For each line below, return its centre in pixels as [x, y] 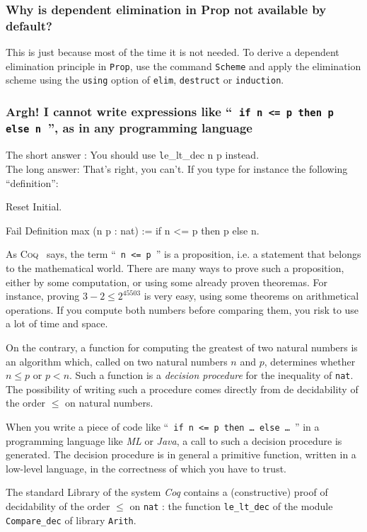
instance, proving [43, 296]
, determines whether [310, 361]
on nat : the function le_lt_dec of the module [231, 506]
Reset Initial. [34, 206]
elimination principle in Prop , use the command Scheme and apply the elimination [183, 66]
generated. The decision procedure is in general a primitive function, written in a [181, 454]
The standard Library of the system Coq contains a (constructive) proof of [167, 492]
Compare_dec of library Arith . [71, 520]
